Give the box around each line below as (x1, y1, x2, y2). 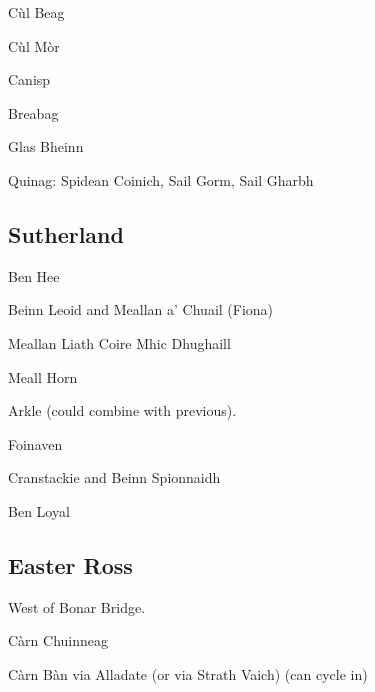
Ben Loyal (8, 500, 70, 521)
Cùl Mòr (8, 35, 60, 56)
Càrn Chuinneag (8, 630, 109, 651)
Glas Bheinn (8, 136, 84, 157)
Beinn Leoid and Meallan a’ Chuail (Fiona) (8, 299, 274, 320)
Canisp (8, 69, 51, 90)
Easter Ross (8, 549, 133, 580)
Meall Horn (8, 366, 78, 387)
